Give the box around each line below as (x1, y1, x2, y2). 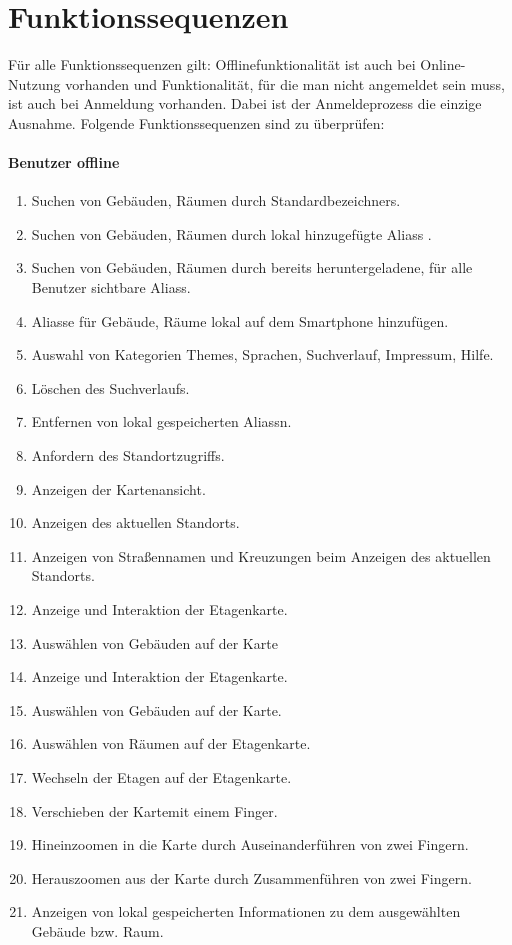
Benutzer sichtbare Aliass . (31, 277, 191, 298)
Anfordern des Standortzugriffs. (31, 445, 225, 466)
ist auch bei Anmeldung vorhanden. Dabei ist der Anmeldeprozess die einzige (8, 93, 482, 114)
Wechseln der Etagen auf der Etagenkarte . (31, 766, 292, 787)
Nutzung (8, 73, 61, 94)
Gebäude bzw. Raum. (31, 920, 164, 941)
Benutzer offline (8, 152, 120, 173)
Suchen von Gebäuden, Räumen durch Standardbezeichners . (31, 190, 401, 211)
